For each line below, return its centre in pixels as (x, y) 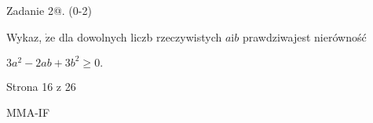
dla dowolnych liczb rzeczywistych (140, 36)
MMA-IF (28, 112)
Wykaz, (24, 36)
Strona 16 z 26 (41, 86)
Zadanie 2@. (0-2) (49, 10)
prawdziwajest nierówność (304, 36)
